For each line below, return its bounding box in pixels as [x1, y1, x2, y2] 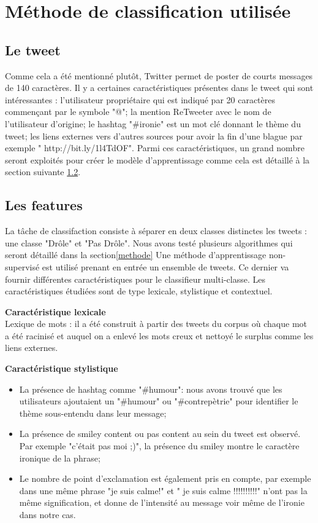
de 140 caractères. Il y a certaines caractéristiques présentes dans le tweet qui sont [5, 81, 314, 94]
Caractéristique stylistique [5, 362, 118, 375]
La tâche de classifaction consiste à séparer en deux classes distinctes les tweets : [5, 224, 308, 237]
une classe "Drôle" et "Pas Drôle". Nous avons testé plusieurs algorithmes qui [5, 236, 293, 249]
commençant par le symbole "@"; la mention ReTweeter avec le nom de [5, 105, 271, 118]
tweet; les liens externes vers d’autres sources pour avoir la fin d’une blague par [5, 129, 303, 142]
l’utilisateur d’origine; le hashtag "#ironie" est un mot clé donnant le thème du [5, 117, 301, 130]
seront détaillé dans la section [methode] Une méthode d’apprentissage [5, 248, 267, 261]
